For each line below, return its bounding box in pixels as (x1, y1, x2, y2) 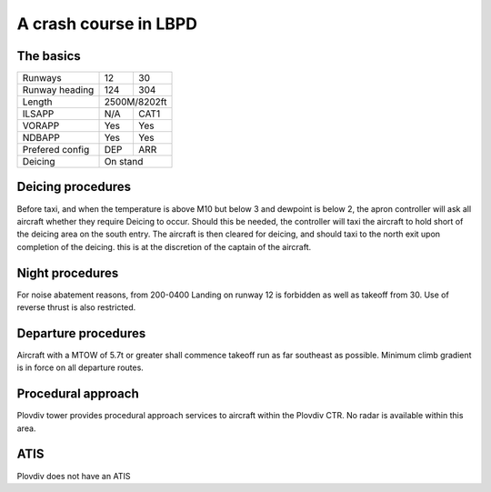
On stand (104, 156, 144, 168)
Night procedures (16, 265, 119, 281)
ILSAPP (22, 107, 55, 120)
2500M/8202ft (104, 95, 167, 108)
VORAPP (22, 119, 60, 132)
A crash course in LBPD (16, 14, 197, 34)
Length (22, 95, 54, 108)
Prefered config (22, 144, 90, 156)
